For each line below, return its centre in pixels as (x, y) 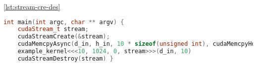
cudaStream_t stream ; (53, 29)
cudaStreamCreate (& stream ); (64, 37)
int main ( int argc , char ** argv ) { (64, 22)
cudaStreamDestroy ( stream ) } (65, 58)
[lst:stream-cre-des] (32, 6)
